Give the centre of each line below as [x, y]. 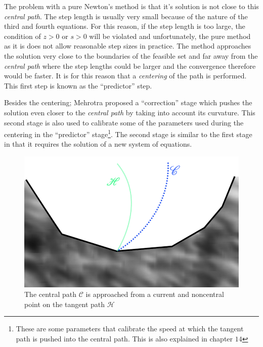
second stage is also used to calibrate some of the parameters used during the [124, 122]
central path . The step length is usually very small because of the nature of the [126, 16]
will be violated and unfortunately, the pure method [170, 36]
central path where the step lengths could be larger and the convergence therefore [130, 66]
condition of [23, 36]
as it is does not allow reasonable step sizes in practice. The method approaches [128, 46]
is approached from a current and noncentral [155, 294]
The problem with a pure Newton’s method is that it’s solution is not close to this [131, 6]
